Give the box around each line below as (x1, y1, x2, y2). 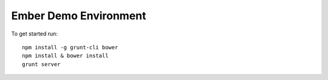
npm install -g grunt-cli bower (22, 44, 118, 51)
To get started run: (11, 30, 58, 37)
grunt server (22, 61, 61, 67)
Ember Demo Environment (11, 9, 146, 22)
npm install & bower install (22, 52, 109, 60)
